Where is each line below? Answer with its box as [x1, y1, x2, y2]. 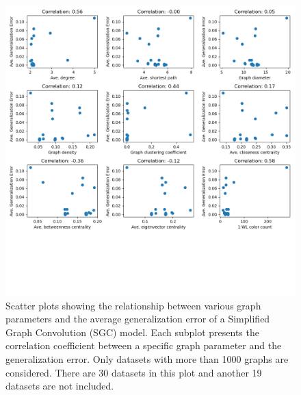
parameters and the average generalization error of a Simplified [5, 311, 270, 326]
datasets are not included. [5, 379, 114, 393]
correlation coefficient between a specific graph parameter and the [5, 338, 282, 353]
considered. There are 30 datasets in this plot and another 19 [5, 365, 262, 379]
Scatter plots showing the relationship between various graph [5, 298, 261, 312]
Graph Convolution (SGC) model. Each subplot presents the [5, 324, 259, 339]
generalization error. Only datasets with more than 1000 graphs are [5, 351, 289, 366]
